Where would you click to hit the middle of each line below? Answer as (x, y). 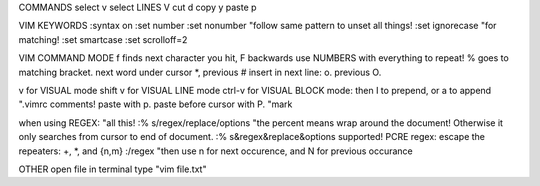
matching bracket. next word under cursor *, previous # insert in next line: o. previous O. (200, 72)
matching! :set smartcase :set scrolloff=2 (103, 39)
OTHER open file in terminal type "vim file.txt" (112, 169)
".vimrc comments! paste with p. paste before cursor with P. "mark (155, 104)
